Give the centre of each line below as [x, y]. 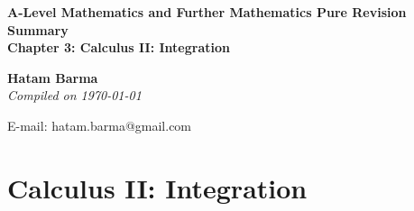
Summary [38, 29]
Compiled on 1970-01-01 [74, 95]
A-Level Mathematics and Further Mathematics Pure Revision [207, 12]
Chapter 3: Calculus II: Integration [119, 47]
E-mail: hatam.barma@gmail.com [100, 125]
